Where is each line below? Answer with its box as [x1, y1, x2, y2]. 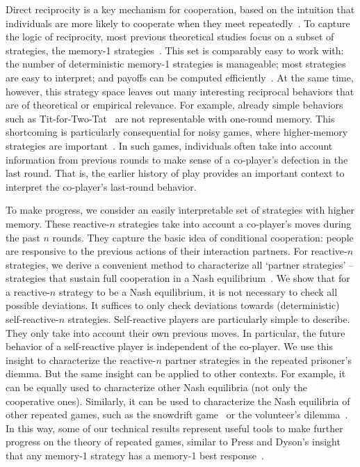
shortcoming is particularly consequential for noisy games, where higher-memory [6, 125, 348, 139]
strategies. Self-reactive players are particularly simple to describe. [67, 312, 350, 326]
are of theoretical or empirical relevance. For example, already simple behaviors [6, 97, 343, 112]
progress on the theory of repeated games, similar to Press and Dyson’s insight [6, 434, 341, 449]
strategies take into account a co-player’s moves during [118, 216, 352, 230]
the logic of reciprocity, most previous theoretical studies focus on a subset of [6, 29, 334, 44]
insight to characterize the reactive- [6, 352, 156, 367]
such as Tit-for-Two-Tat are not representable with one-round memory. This [6, 111, 335, 125]
